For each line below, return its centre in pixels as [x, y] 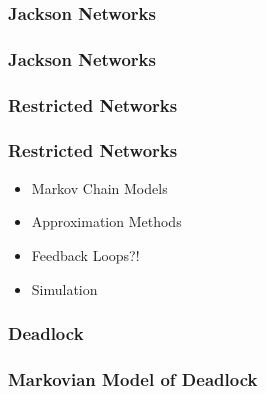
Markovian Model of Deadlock [133, 378]
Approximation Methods [106, 221]
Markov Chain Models [99, 187]
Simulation [64, 288]
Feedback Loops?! [85, 254]
